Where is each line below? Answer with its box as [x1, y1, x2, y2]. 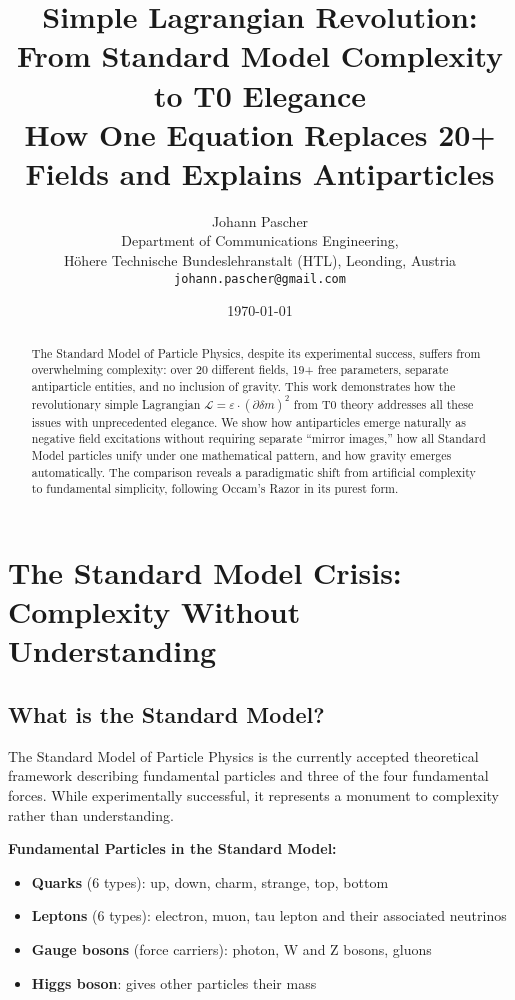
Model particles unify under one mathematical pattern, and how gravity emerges [31, 447, 452, 464]
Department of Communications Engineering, [121, 230, 399, 251]
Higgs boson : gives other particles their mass [31, 972, 317, 993]
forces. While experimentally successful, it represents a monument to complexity [8, 784, 499, 805]
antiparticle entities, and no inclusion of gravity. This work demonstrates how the [31, 378, 456, 395]
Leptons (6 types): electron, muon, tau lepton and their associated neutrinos [31, 905, 507, 926]
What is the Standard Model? [8, 698, 325, 729]
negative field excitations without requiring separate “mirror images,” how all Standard [31, 430, 486, 447]
